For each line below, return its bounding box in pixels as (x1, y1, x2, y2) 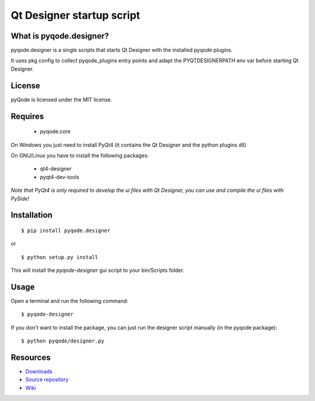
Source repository (25, 376, 69, 383)
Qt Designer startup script (10, 9, 141, 22)
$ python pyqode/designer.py (21, 338, 104, 344)
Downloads (25, 368, 52, 375)
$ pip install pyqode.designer (21, 227, 111, 234)
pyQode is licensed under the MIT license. (10, 96, 113, 103)
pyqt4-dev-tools (40, 173, 79, 181)
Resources (10, 352, 51, 362)
